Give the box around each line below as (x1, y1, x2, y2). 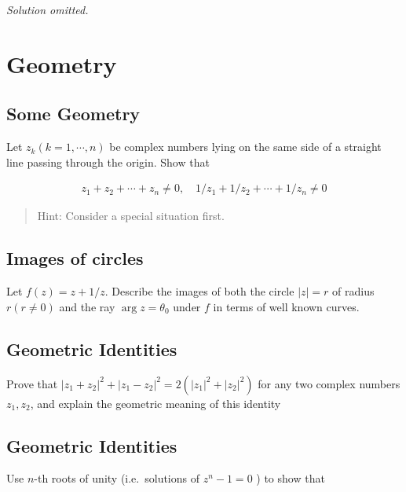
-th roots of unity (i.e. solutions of (34, 470, 199, 486)
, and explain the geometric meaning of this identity (30, 395, 281, 411)
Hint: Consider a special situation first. (37, 207, 225, 224)
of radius (332, 283, 375, 299)
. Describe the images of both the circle (104, 283, 294, 299)
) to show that (256, 470, 325, 486)
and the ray (59, 298, 115, 314)
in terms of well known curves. (213, 298, 360, 314)
